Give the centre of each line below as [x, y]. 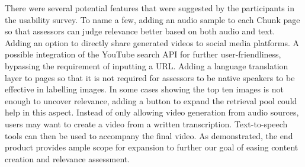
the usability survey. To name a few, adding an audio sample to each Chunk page [152, 19]
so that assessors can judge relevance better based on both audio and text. [140, 31]
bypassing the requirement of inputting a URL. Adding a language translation [147, 65]
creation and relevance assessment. [68, 158]
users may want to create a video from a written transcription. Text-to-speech [146, 123]
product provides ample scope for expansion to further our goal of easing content [152, 147]
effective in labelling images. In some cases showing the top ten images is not [145, 89]
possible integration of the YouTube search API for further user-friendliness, [143, 54]
